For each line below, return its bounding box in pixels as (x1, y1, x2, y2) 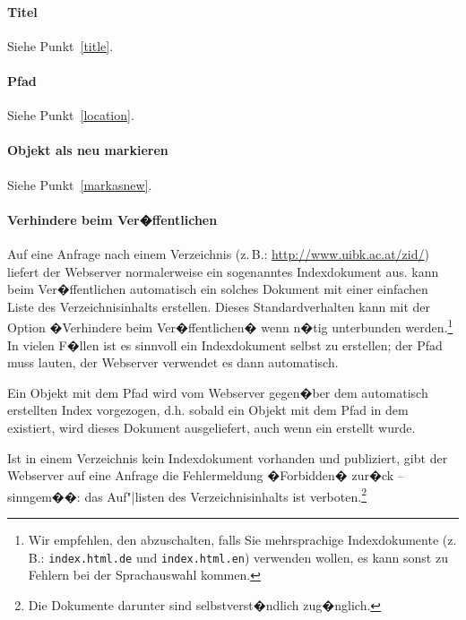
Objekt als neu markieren (7, 141, 168, 159)
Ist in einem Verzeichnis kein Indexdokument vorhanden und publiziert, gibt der (7, 448, 448, 467)
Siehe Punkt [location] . (7, 106, 134, 125)
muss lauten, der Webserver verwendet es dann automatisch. (7, 353, 339, 372)
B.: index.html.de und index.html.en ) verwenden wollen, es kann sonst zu (28, 547, 448, 566)
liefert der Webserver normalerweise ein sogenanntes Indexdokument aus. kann (7, 262, 439, 280)
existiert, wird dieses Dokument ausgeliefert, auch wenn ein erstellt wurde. (7, 418, 416, 436)
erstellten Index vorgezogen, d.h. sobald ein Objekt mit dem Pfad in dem (7, 400, 409, 419)
